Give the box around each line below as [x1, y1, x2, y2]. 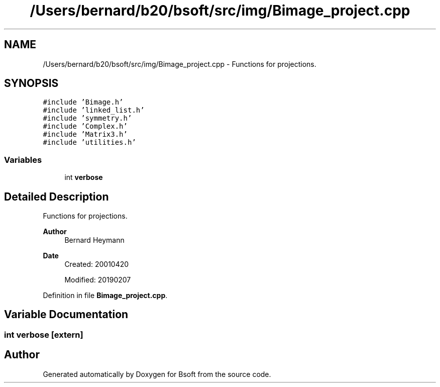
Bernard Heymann [64, 236, 125, 245]
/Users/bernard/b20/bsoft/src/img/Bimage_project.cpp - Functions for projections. [43, 59, 316, 68]
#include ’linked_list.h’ [43, 106, 145, 115]
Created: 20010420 [64, 260, 129, 269]
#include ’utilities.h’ [43, 138, 136, 147]
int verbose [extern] [4, 329, 83, 340]
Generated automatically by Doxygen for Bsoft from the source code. [43, 369, 271, 378]
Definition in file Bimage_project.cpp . [43, 291, 168, 300]
